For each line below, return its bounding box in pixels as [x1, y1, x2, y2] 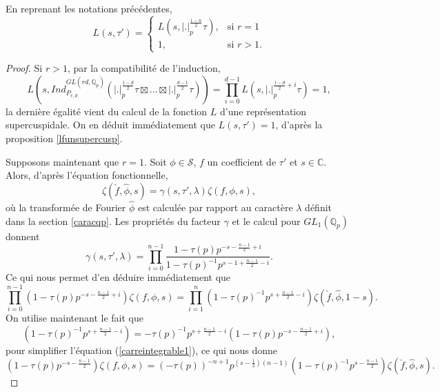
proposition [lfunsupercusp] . [6, 130, 123, 145]
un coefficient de [207, 154, 277, 168]
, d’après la [275, 117, 323, 132]
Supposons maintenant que [6, 154, 119, 168]
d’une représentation [220, 104, 307, 118]
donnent [6, 228, 40, 243]
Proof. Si [6, 61, 43, 75]
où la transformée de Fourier [6, 199, 126, 214]
